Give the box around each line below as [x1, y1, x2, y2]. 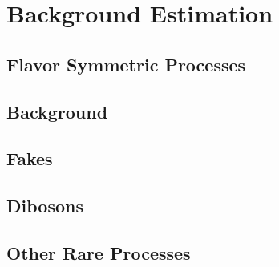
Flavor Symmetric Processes [6, 51, 246, 76]
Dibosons [6, 193, 83, 218]
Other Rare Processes [6, 240, 191, 265]
